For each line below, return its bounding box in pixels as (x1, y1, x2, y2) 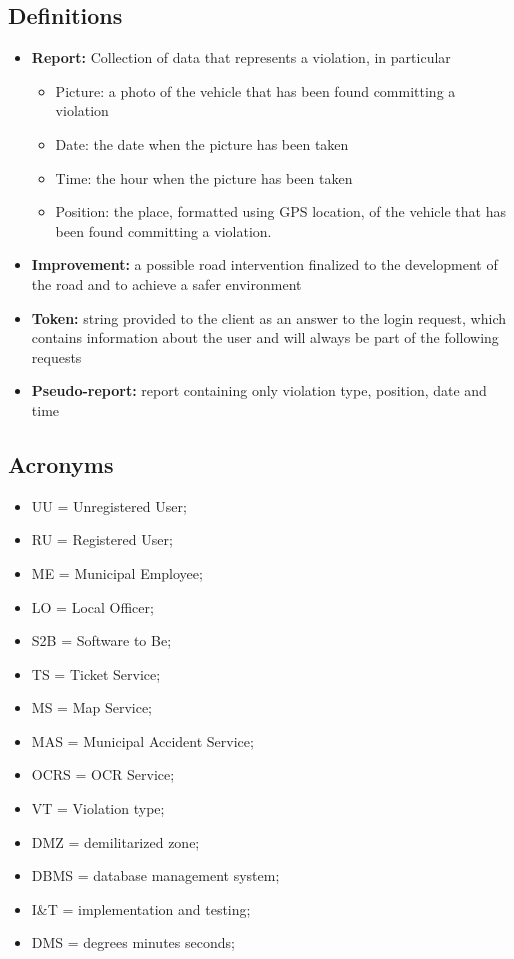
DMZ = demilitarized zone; (31, 831, 200, 852)
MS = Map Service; (31, 697, 153, 718)
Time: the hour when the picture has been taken (55, 167, 353, 188)
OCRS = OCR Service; (31, 764, 175, 785)
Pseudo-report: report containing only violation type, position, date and (31, 380, 487, 401)
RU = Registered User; (31, 529, 173, 550)
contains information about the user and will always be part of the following (31, 327, 499, 348)
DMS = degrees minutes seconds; (31, 932, 235, 953)
